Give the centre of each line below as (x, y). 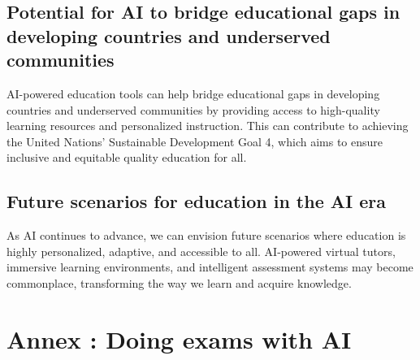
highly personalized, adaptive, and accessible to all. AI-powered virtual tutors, (201, 251)
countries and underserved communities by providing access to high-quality (193, 109)
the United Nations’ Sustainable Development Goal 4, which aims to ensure (195, 141)
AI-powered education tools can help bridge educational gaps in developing (193, 93)
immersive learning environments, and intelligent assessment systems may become (210, 267)
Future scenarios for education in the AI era (196, 201)
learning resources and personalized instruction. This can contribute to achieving (208, 126)
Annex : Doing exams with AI (179, 338)
